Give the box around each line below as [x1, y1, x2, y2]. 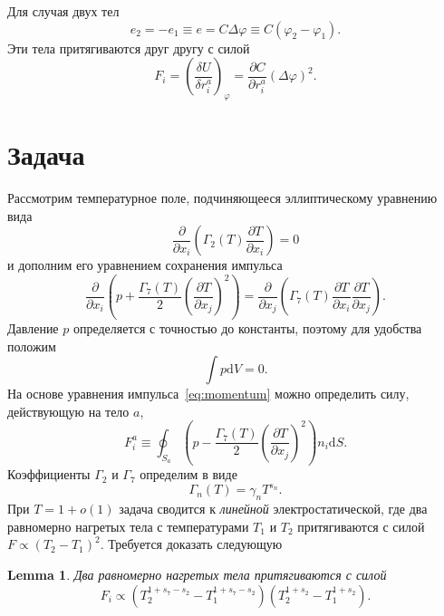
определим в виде [140, 465, 237, 484]
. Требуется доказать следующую [100, 534, 283, 553]
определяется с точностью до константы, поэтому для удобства [72, 318, 422, 337]
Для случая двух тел [7, 2, 120, 20]
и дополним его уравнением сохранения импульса [7, 255, 283, 274]
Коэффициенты [7, 465, 91, 484]
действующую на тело [7, 401, 130, 420]
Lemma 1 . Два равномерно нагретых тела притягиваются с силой [7, 565, 387, 584]
